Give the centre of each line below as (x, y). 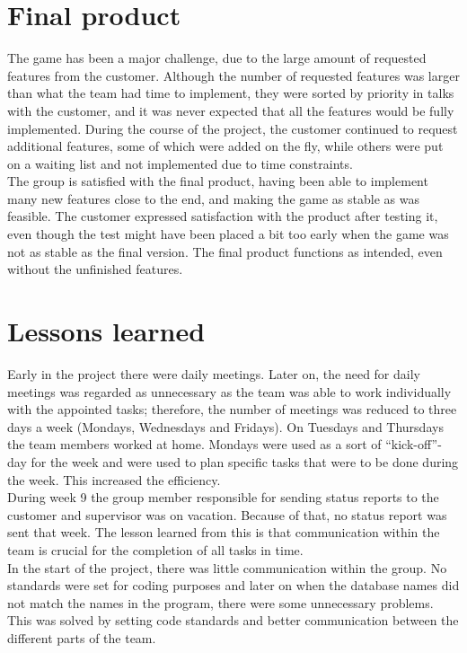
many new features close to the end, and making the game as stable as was (213, 198)
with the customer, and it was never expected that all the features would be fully (231, 110)
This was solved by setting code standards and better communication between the (233, 620)
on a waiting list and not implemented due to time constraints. (180, 163)
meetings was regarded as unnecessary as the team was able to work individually (229, 391)
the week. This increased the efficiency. (114, 479)
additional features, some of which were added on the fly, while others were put (225, 146)
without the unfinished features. (95, 269)
